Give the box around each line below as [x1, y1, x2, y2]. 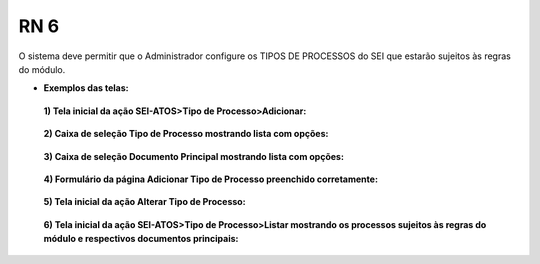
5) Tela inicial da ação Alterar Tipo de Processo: [43, 196, 246, 208]
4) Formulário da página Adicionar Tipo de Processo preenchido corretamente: [43, 173, 379, 185]
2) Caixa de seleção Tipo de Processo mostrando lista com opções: [43, 128, 329, 140]
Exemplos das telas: [43, 82, 129, 94]
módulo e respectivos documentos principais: [43, 233, 239, 245]
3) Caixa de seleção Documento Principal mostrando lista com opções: [43, 150, 345, 162]
